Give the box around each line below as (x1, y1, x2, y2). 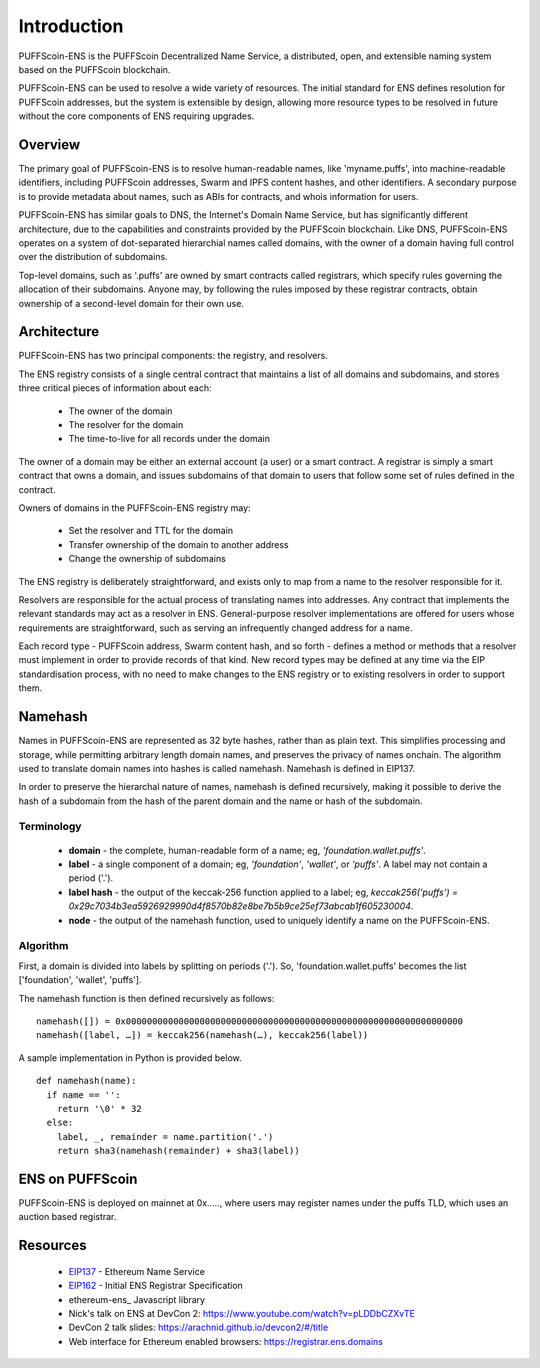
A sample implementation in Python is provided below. (18, 1051, 242, 1064)
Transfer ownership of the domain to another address (68, 538, 289, 550)
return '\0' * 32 (56, 1103, 142, 1114)
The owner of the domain (68, 405, 173, 417)
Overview (18, 136, 81, 153)
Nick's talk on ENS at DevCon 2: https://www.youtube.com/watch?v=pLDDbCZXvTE (68, 1307, 415, 1319)
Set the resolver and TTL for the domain (68, 525, 234, 537)
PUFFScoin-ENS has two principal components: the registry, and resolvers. (18, 350, 329, 362)
